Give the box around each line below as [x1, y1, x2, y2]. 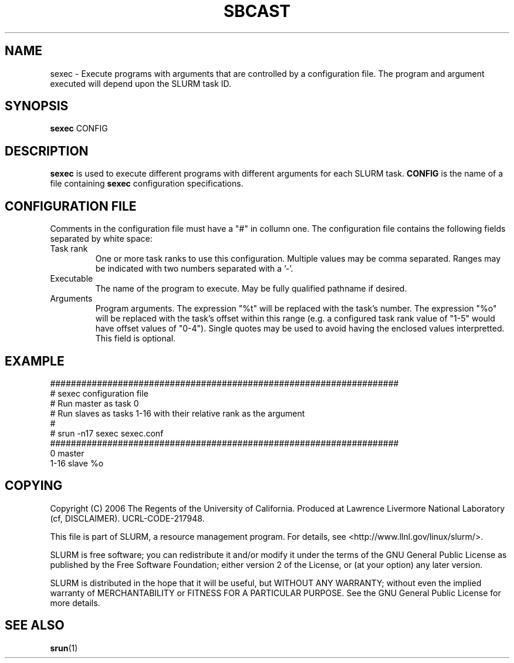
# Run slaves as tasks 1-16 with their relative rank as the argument [50, 408, 305, 418]
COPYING [5, 478, 63, 493]
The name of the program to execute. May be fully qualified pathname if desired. [95, 283, 407, 294]
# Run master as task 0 [50, 398, 139, 408]
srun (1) [50, 642, 78, 653]
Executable [50, 273, 93, 284]
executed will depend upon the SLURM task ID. [50, 78, 232, 89]
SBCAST [223, 1, 291, 21]
